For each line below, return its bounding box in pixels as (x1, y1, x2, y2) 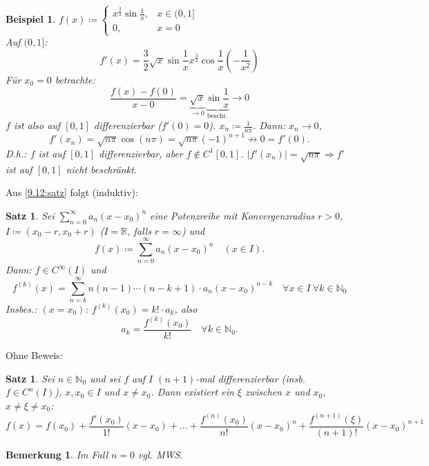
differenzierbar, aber (99, 146, 183, 160)
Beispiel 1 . (6, 11, 56, 26)
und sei (90, 371, 121, 385)
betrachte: (55, 72, 95, 86)
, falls (127, 223, 151, 237)
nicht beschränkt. (66, 162, 137, 176)
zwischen (245, 385, 282, 399)
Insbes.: (6, 301, 37, 315)
